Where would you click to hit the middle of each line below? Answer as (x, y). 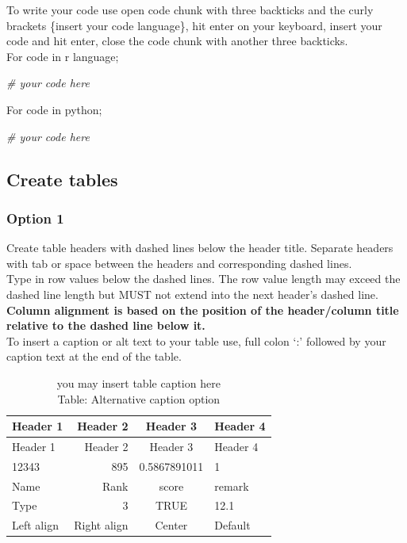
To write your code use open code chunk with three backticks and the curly (190, 10)
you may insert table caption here (138, 382)
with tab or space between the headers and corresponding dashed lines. (179, 263)
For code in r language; (63, 56)
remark (232, 486)
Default (232, 525)
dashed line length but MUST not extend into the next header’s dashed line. (192, 294)
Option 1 (35, 218)
